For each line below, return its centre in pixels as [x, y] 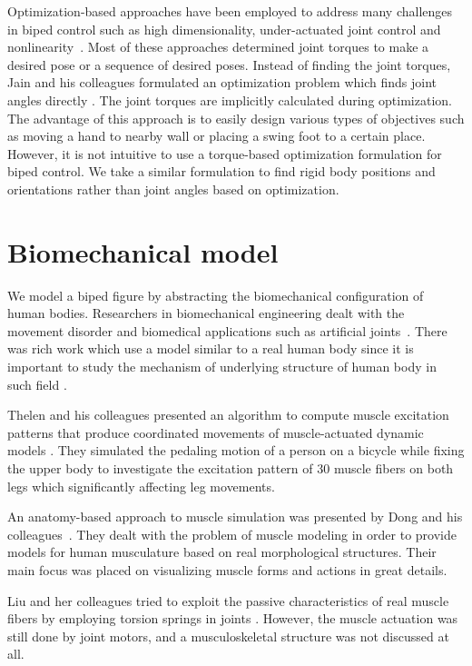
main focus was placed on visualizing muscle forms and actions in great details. [227, 569]
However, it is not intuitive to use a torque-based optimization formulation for [225, 153]
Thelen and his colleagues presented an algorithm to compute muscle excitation [228, 415]
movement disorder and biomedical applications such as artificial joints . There [227, 330]
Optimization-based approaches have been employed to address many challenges [230, 11]
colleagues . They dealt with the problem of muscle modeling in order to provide [232, 534]
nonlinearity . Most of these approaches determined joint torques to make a [218, 47]
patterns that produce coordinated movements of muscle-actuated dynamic [216, 432]
